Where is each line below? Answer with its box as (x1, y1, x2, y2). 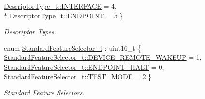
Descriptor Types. (4, 27, 56, 37)
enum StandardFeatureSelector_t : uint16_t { (4, 42, 141, 53)
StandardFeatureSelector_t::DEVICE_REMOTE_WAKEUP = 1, (4, 52, 202, 62)
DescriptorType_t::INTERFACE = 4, (4, 1, 117, 11)
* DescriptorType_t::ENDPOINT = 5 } (4, 10, 123, 20)
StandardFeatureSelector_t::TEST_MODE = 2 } (4, 71, 152, 81)
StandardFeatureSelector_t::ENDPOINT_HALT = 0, (4, 61, 164, 71)
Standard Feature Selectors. (4, 87, 85, 98)
